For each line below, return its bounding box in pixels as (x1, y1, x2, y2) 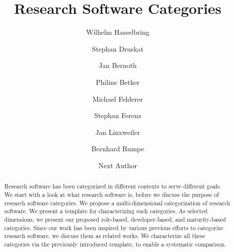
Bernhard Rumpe (91, 143, 144, 154)
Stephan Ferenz (94, 110, 142, 121)
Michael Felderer (92, 93, 143, 104)
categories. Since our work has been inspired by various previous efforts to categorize (4, 223, 224, 232)
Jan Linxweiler (95, 126, 140, 137)
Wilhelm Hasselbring (86, 27, 150, 37)
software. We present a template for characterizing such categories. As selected (4, 207, 208, 215)
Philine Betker (96, 76, 140, 87)
